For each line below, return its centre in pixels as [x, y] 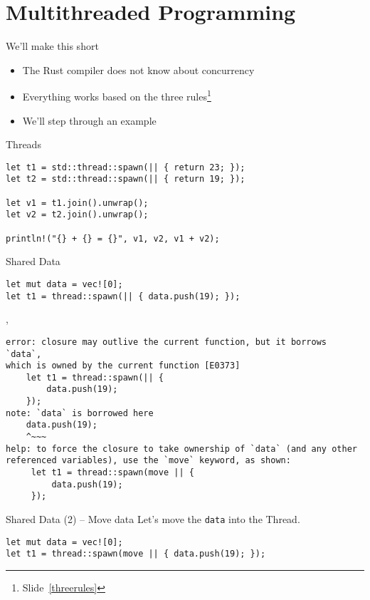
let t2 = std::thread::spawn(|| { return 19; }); [126, 179]
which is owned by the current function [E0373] [123, 366]
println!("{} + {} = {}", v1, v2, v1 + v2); [113, 238]
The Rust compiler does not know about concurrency [138, 69]
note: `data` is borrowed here [80, 413]
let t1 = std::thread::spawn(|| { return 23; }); [126, 167]
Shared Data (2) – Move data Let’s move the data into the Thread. [153, 519]
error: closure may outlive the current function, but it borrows [166, 342]
